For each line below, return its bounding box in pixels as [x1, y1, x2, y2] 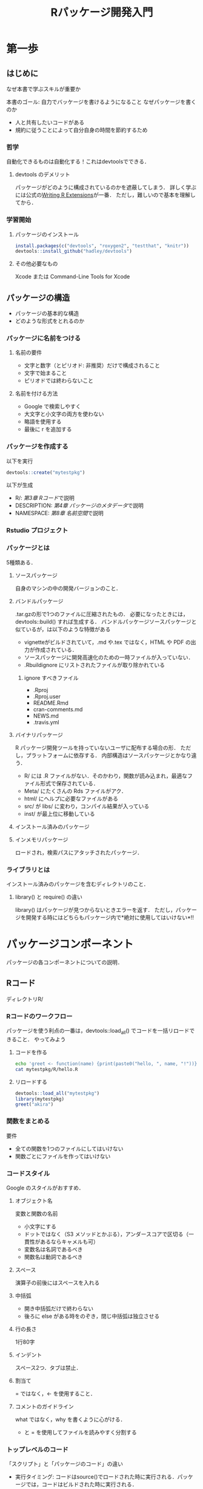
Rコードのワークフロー [6, 1012, 73, 1021]
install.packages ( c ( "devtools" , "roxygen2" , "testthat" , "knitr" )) [15, 242, 190, 249]
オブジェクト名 [15, 1197, 53, 1204]
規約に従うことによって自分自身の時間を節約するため [15, 126, 148, 134]
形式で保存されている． [40, 779, 99, 787]
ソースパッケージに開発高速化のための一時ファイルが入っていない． [24, 654, 194, 661]
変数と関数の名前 [15, 1210, 58, 1217]
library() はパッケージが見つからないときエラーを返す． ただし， [15, 906, 176, 914]
